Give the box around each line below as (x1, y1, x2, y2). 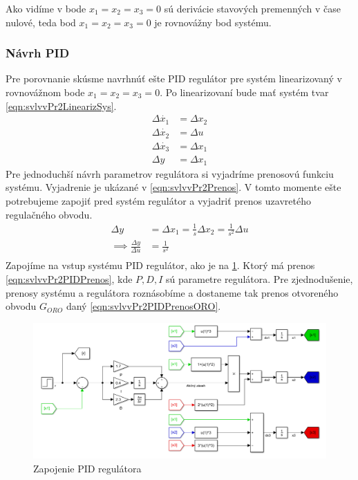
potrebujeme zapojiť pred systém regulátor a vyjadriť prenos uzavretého (6, 193, 311, 207)
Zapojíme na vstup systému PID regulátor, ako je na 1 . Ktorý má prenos (6, 258, 315, 273)
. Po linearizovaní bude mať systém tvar (160, 85, 329, 99)
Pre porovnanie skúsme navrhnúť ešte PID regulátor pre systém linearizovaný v (6, 71, 342, 86)
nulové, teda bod (6, 15, 76, 29)
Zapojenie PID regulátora (33, 461, 142, 475)
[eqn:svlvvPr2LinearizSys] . (6, 98, 117, 113)
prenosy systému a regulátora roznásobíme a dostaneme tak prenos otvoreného (6, 285, 339, 299)
